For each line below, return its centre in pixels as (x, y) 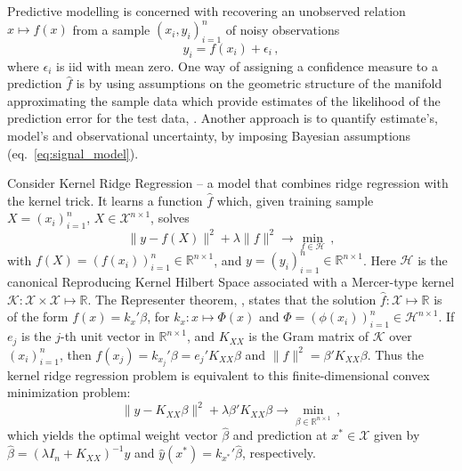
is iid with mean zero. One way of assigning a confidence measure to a (247, 65)
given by (397, 435)
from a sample (111, 29)
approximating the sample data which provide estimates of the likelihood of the (224, 100)
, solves (170, 218)
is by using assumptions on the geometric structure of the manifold (259, 83)
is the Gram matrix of (309, 336)
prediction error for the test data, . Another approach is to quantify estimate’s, (223, 118)
